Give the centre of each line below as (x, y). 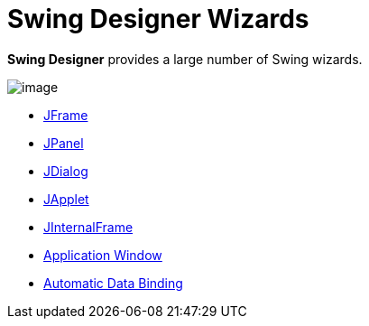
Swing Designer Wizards (158, 19)
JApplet (66, 199)
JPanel (64, 143)
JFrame (66, 115)
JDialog (66, 171)
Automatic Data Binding (113, 283)
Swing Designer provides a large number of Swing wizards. (185, 59)
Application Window (103, 255)
